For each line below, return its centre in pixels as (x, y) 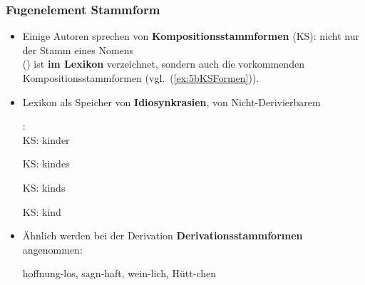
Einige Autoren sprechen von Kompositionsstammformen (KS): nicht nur (191, 36)
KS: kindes (46, 164)
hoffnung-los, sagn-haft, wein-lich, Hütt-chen (119, 273)
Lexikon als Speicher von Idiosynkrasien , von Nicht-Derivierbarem (171, 102)
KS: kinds (44, 187)
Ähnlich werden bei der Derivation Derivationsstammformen (163, 235)
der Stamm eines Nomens (78, 50)
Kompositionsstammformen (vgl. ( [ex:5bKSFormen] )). (141, 78)
